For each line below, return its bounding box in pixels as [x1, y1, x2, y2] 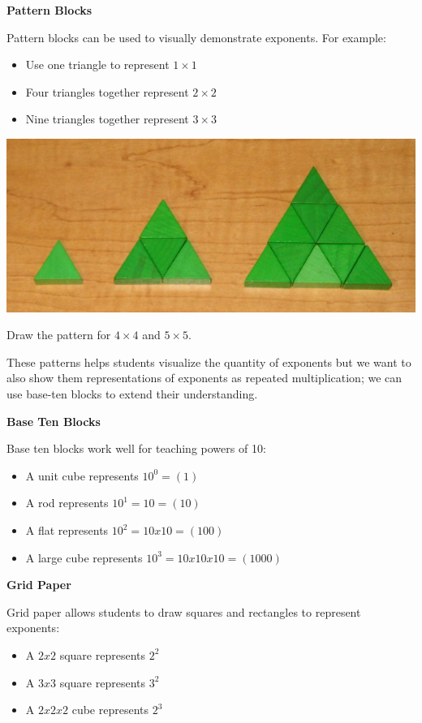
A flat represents [25, 522, 109, 538]
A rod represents [25, 494, 109, 511]
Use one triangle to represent [25, 56, 170, 73]
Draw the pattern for [6, 326, 111, 343]
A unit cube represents [25, 467, 139, 484]
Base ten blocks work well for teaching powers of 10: [6, 440, 266, 457]
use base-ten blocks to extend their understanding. [6, 385, 258, 402]
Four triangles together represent [25, 83, 189, 100]
